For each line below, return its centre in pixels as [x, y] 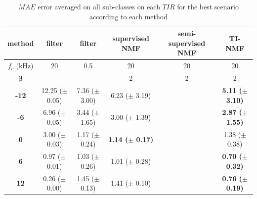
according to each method [128, 16]
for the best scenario [208, 6]
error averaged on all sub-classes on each [99, 6]
